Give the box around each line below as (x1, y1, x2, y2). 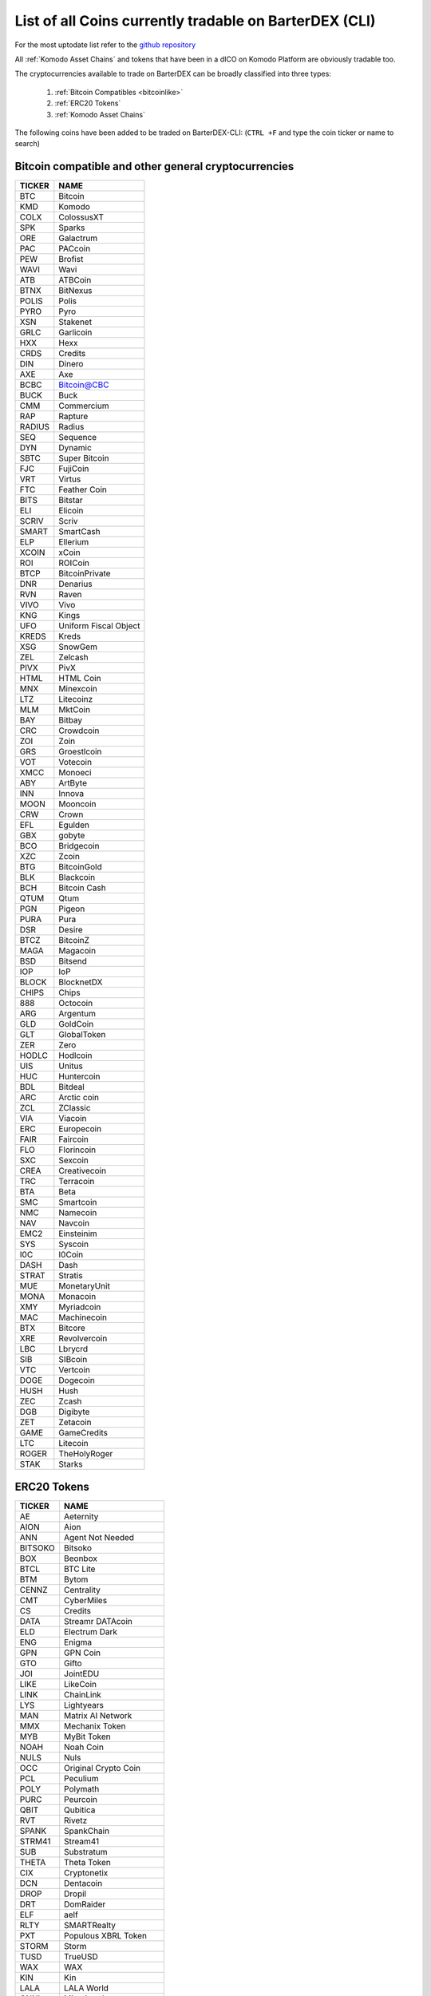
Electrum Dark (64, 1626, 118, 1637)
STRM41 (19, 1836, 51, 1847)
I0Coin (58, 1249, 84, 1261)
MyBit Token (64, 1731, 111, 1742)
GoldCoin (58, 1019, 94, 1030)
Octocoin (58, 998, 93, 1009)
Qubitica (64, 1804, 96, 1816)
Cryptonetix (64, 1867, 109, 1878)
